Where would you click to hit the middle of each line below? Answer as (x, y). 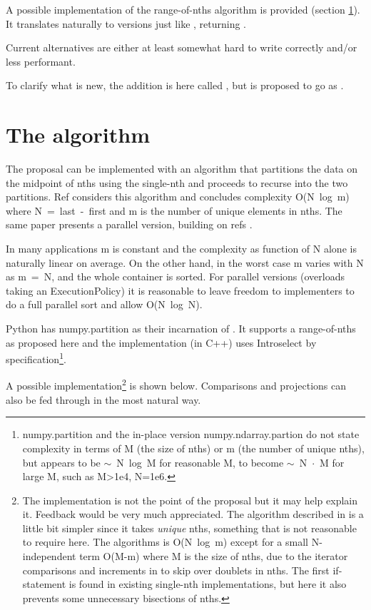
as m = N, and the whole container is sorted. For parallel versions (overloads (175, 276)
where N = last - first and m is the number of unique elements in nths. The (174, 210)
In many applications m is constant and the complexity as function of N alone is (181, 249)
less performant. (41, 61)
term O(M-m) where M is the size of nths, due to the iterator (214, 556)
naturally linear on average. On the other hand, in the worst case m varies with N (185, 262)
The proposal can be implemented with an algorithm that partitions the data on (182, 169)
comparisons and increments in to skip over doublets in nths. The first (176, 570)
